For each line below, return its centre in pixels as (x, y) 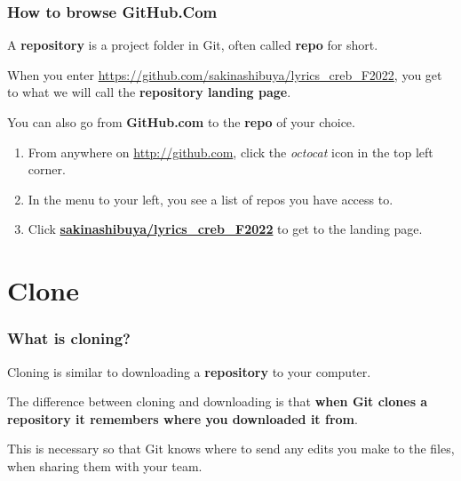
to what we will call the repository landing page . (149, 92)
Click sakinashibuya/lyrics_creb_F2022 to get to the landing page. (225, 229)
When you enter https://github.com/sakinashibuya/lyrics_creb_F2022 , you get (225, 74)
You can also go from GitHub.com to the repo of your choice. (181, 122)
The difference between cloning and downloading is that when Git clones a (218, 401)
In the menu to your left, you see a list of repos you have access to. (211, 199)
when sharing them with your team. (105, 465)
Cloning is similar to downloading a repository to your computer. (189, 371)
